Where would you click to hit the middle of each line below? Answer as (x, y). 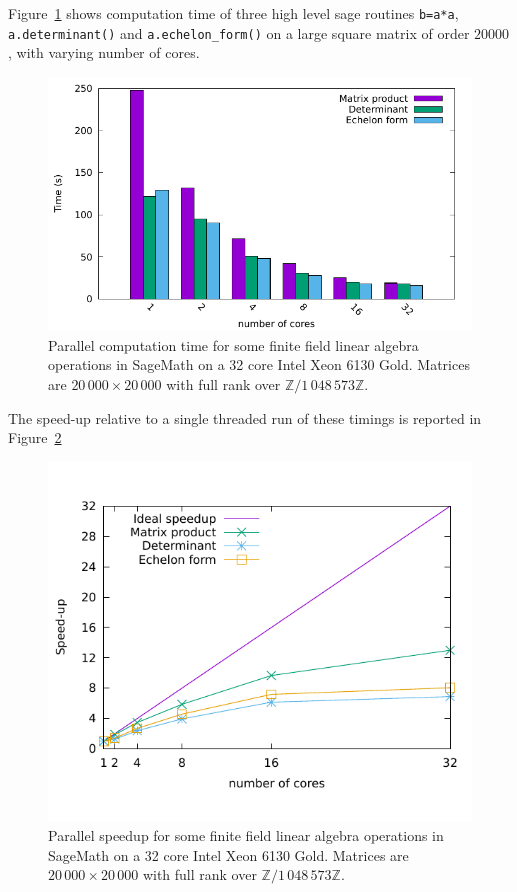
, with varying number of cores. (104, 52)
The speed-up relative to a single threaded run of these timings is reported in (245, 417)
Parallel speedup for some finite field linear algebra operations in (246, 835)
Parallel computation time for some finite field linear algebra (233, 344)
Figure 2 (35, 437)
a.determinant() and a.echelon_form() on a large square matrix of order (239, 32)
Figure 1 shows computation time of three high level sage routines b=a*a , (233, 13)
